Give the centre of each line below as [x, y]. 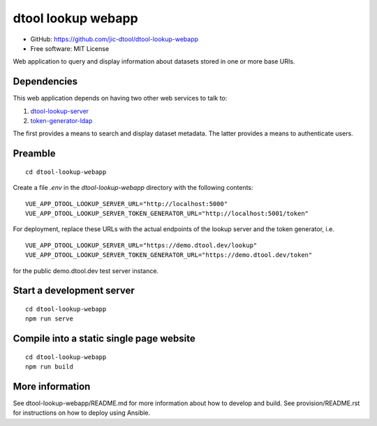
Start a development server [74, 291]
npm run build [49, 367]
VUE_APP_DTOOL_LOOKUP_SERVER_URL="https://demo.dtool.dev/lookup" [141, 245]
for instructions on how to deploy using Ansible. [82, 413]
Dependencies [45, 81]
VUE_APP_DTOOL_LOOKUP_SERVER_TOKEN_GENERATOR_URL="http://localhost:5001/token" [167, 213]
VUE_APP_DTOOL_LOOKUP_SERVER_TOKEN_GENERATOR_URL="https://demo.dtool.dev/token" [169, 255]
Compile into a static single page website [104, 339]
